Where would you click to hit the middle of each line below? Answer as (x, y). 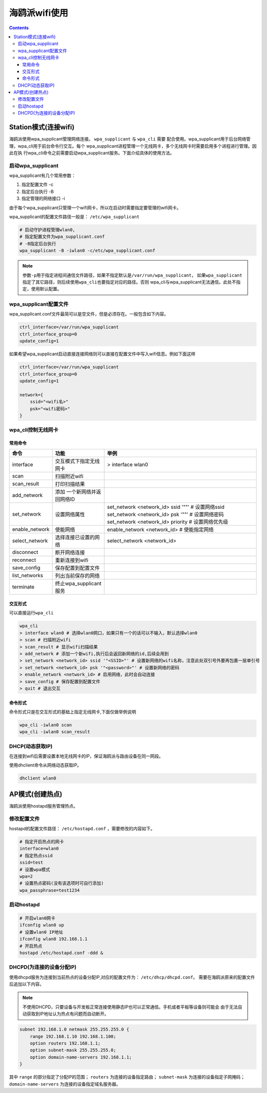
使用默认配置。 (46, 289)
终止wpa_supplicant (78, 584)
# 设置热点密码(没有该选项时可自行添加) (62, 883)
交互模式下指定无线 (77, 461)
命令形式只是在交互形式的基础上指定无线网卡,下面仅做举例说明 (73, 711)
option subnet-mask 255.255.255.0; (73, 1050)
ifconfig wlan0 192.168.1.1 (53, 939)
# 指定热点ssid (36, 855)
